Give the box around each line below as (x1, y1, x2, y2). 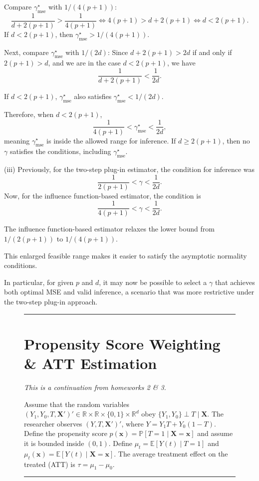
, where (121, 418, 144, 428)
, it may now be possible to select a (99, 276, 207, 287)
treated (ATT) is (24, 458, 75, 469)
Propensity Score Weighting (24, 333, 221, 353)
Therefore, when (4, 108, 54, 119)
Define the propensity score (24, 428, 107, 438)
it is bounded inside (24, 437, 84, 448)
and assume (197, 428, 233, 438)
